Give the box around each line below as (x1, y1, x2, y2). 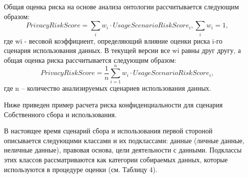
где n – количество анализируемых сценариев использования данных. (4, 83, 211, 93)
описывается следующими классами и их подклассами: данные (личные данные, (4, 135, 245, 145)
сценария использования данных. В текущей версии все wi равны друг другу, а (4, 45, 241, 55)
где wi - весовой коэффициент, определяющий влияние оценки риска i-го (4, 35, 223, 46)
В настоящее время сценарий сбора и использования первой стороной (4, 126, 213, 136)
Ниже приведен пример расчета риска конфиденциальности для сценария (4, 100, 223, 110)
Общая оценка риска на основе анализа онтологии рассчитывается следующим (4, 1, 239, 11)
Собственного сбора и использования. (4, 109, 117, 119)
